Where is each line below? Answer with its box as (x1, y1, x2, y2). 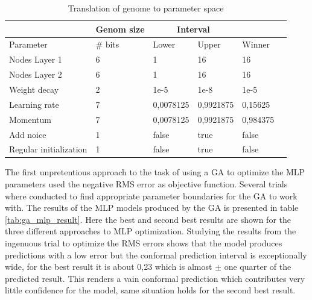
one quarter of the (224, 260, 291, 273)
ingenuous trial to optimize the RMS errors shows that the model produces (5, 237, 282, 249)
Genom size (95, 22, 145, 35)
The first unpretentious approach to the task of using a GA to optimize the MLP (5, 166, 305, 178)
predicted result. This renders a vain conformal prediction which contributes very (5, 272, 305, 284)
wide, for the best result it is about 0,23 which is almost (5, 260, 212, 273)
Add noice (9, 128, 46, 140)
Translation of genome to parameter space (68, 2, 224, 14)
